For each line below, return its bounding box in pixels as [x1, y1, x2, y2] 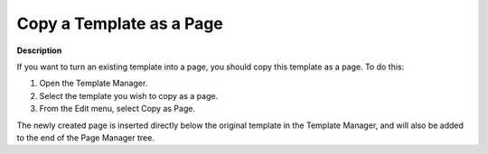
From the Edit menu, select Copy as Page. [39, 104, 196, 114]
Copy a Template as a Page [16, 14, 223, 33]
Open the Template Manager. [39, 77, 148, 89]
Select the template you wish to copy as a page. [39, 90, 219, 101]
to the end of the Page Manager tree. [16, 131, 155, 143]
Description [16, 45, 62, 56]
